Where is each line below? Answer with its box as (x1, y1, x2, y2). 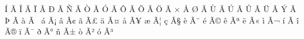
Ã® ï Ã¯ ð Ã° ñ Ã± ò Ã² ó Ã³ (5, 25, 114, 37)
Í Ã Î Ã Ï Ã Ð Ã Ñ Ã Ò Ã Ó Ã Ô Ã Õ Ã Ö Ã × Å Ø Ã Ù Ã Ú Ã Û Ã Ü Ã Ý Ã (5, 3, 296, 14)
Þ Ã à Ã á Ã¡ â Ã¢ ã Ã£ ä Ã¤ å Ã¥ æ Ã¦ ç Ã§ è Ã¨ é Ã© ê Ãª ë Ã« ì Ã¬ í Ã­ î (5, 14, 299, 26)
